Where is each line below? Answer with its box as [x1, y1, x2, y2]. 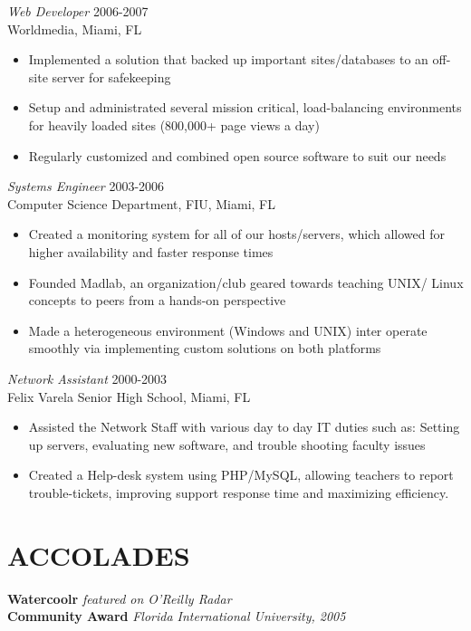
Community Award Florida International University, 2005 [7, 607, 346, 626]
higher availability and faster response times [28, 242, 274, 261]
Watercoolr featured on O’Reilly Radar [7, 588, 232, 607]
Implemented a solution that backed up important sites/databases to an [28, 50, 428, 69]
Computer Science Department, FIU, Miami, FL [7, 194, 276, 213]
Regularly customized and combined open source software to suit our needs [28, 146, 447, 165]
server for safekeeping [52, 67, 171, 86]
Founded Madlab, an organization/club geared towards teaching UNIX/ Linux [28, 272, 464, 292]
